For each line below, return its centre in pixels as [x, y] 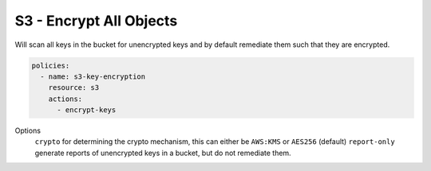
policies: [51, 65]
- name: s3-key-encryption [93, 76]
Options [28, 130]
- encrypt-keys [87, 110]
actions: [65, 99]
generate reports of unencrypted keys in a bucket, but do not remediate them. [163, 153]
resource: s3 [74, 88]
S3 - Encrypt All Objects [96, 21]
